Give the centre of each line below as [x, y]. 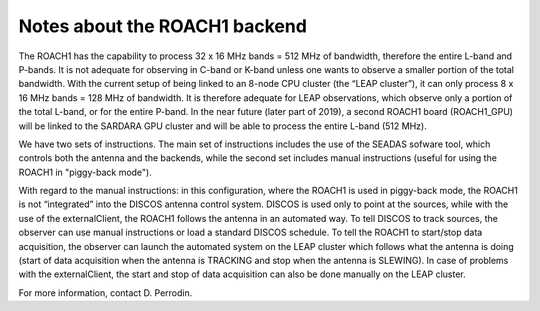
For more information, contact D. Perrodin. [105, 292]
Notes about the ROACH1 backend [162, 26]
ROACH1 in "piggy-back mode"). [85, 172]
